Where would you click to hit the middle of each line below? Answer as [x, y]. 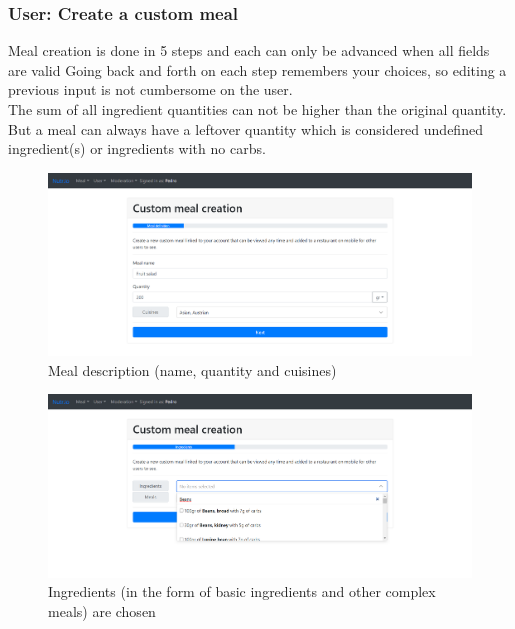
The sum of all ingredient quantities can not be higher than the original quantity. [257, 109]
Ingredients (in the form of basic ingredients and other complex [242, 591]
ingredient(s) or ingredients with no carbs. [137, 148]
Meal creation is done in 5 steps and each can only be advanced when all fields [249, 50]
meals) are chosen [102, 610]
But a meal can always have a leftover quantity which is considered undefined [245, 128]
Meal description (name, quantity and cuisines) [192, 369]
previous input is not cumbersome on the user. [150, 89]
